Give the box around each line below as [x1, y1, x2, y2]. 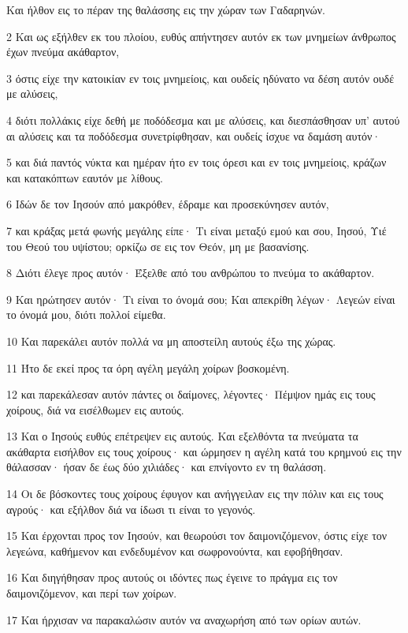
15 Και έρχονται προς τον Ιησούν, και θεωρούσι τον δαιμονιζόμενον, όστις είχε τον [6, 527, 388, 544]
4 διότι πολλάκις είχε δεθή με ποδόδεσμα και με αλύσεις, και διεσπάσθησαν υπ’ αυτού [6, 111, 400, 128]
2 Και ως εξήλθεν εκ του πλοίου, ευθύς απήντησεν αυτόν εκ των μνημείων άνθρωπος [6, 28, 396, 44]
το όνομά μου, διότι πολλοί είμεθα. [6, 306, 166, 323]
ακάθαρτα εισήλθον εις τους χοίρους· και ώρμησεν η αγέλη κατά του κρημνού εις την [6, 443, 402, 459]
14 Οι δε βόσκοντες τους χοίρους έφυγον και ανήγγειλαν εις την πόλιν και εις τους [6, 485, 384, 502]
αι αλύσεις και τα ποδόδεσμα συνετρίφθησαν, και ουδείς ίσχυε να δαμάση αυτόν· [6, 127, 381, 144]
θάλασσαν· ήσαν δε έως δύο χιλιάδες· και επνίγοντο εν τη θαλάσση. [6, 459, 327, 475]
